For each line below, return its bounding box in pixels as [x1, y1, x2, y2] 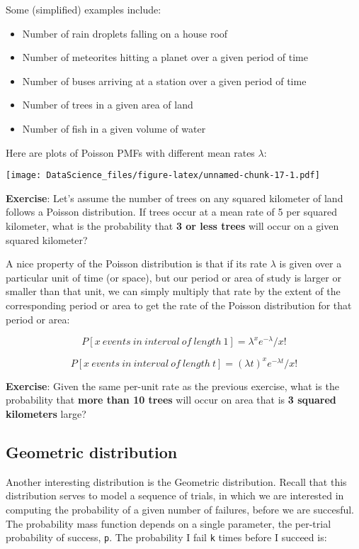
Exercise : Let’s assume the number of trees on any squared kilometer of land [6, 190, 343, 205]
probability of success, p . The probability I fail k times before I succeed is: [6, 530, 327, 545]
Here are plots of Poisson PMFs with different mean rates [6, 145, 255, 160]
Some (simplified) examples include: [6, 2, 161, 16]
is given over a [279, 256, 342, 271]
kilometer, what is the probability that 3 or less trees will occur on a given [6, 218, 339, 233]
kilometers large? [6, 406, 86, 421]
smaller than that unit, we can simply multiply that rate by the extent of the [6, 284, 341, 299]
